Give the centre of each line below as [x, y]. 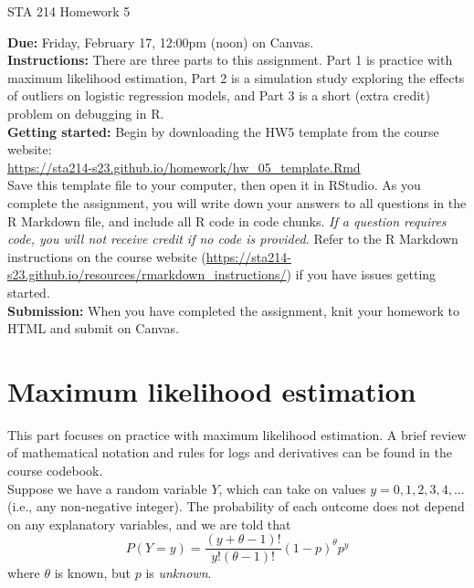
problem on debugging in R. [86, 113]
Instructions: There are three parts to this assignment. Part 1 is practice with [230, 60]
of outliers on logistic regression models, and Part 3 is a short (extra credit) [219, 95]
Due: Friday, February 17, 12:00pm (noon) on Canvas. [161, 42]
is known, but [93, 573]
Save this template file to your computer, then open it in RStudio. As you [214, 185]
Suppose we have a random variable [107, 488]
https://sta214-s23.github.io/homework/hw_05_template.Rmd [184, 167]
